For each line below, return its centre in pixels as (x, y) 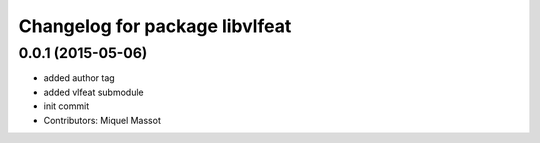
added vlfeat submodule (93, 92)
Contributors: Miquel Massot (102, 120)
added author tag (79, 78)
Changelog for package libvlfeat (155, 26)
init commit (66, 106)
